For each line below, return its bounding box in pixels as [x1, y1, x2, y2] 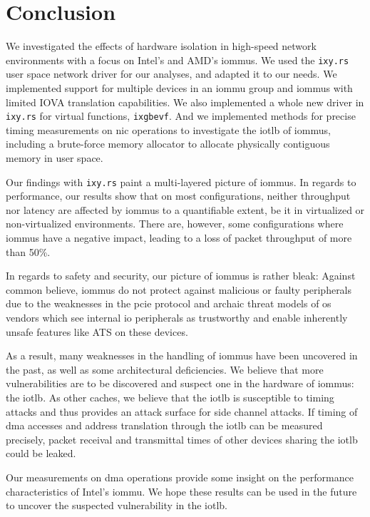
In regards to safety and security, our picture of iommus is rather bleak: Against [6, 268, 356, 283]
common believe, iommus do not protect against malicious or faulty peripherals [6, 282, 352, 297]
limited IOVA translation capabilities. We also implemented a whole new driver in [6, 94, 364, 109]
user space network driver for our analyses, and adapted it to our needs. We [6, 66, 337, 81]
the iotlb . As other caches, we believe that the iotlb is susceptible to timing [6, 389, 334, 404]
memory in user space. [6, 150, 103, 165]
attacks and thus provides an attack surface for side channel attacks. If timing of [6, 404, 358, 419]
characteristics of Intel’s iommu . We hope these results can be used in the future [6, 483, 357, 498]
